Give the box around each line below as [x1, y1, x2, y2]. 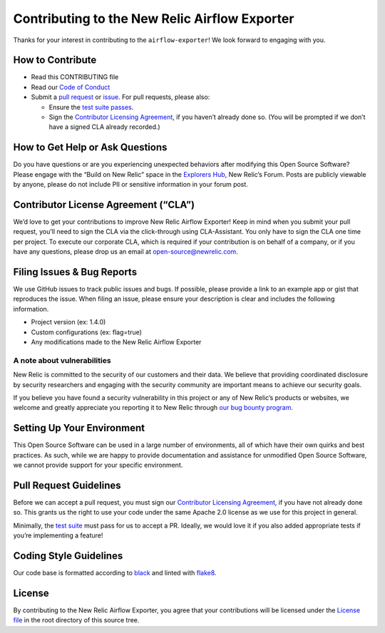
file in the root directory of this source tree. [13, 616, 140, 624]
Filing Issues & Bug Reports [13, 266, 138, 278]
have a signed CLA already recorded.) [48, 123, 160, 131]
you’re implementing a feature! [13, 531, 103, 540]
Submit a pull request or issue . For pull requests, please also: [31, 93, 210, 101]
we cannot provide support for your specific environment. [13, 460, 183, 470]
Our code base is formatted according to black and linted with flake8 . [13, 569, 217, 577]
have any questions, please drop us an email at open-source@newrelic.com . [13, 247, 238, 256]
